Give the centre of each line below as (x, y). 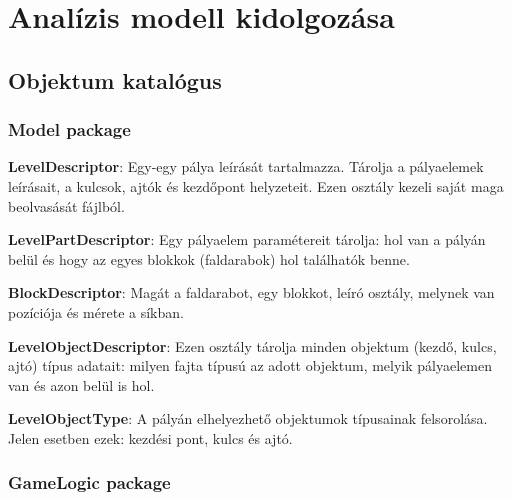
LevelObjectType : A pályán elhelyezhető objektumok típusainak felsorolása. (248, 418)
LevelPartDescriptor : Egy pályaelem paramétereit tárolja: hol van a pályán (247, 239)
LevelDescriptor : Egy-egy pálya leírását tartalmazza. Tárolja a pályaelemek (246, 166)
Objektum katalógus (115, 79)
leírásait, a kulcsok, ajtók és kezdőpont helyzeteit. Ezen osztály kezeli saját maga (256, 185)
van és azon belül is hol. (81, 384)
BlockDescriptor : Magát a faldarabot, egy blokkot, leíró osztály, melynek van (251, 292)
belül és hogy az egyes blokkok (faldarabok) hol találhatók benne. (209, 258)
